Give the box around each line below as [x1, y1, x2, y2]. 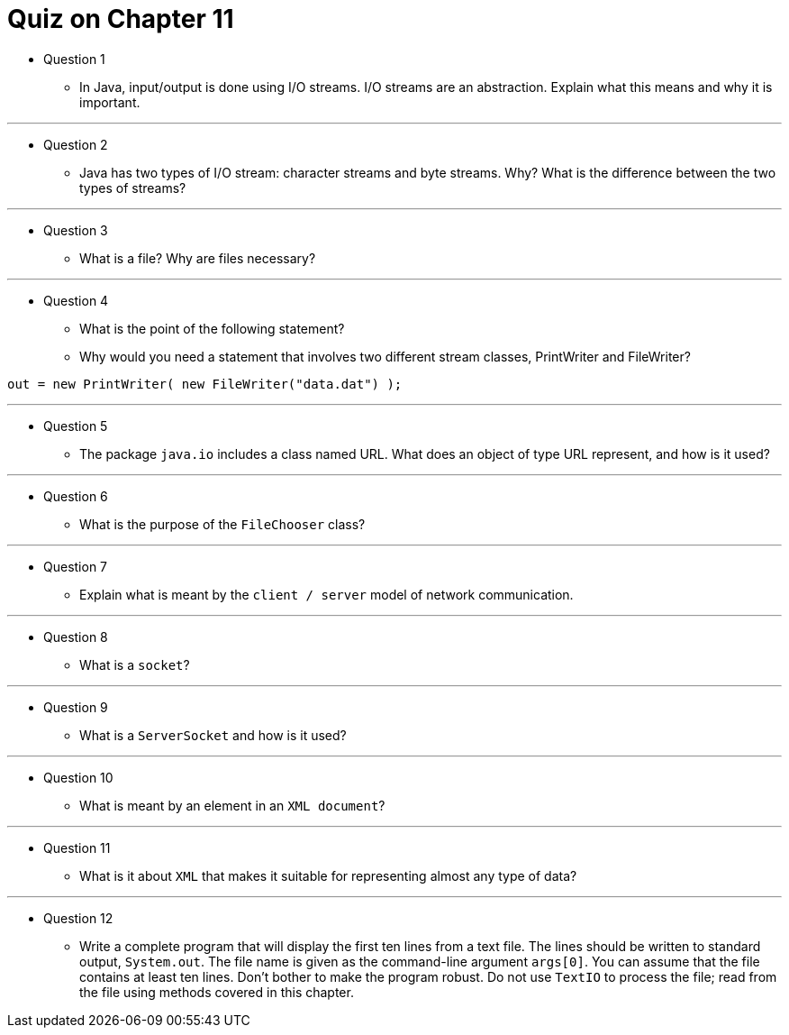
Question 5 [43, 417, 108, 434]
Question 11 [43, 839, 111, 856]
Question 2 [43, 136, 108, 152]
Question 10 [43, 769, 113, 785]
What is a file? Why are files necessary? [79, 250, 316, 266]
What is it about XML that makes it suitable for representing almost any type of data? [79, 867, 577, 884]
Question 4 [43, 292, 109, 308]
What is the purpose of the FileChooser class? [79, 516, 366, 532]
